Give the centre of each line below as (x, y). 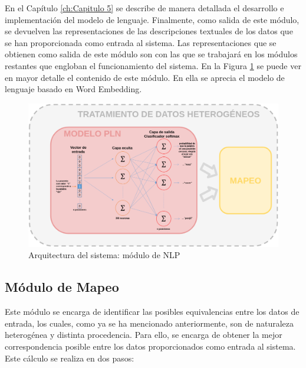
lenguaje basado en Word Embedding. (73, 89)
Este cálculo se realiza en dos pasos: (70, 358)
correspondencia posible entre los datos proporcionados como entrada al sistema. (150, 346)
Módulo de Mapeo (62, 287)
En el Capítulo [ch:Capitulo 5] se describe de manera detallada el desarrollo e (144, 8)
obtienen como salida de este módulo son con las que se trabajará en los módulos (151, 54)
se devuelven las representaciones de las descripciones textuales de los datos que (149, 31)
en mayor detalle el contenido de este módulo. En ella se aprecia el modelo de (145, 77)
